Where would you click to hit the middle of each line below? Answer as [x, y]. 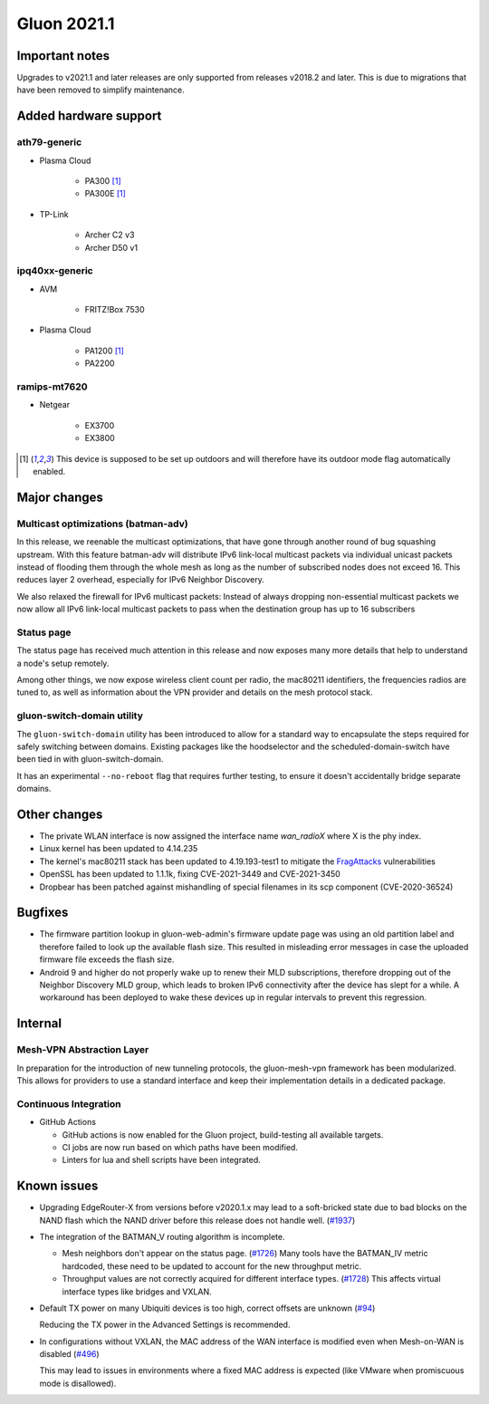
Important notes [63, 56]
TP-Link [54, 214]
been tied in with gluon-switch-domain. [90, 759]
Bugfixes [43, 913]
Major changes [60, 497]
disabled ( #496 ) [69, 1354]
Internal [39, 1024]
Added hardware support [89, 116]
